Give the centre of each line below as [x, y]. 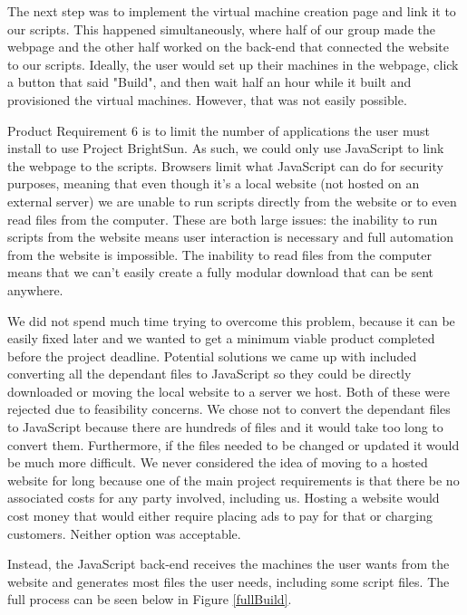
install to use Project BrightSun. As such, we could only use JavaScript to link [226, 148]
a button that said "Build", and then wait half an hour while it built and [209, 82]
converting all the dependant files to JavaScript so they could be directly [209, 374]
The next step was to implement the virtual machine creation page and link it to [232, 11]
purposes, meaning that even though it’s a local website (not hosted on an [214, 183]
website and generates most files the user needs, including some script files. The [229, 581]
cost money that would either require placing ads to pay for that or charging [220, 516]
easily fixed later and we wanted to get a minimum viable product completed [221, 338]
